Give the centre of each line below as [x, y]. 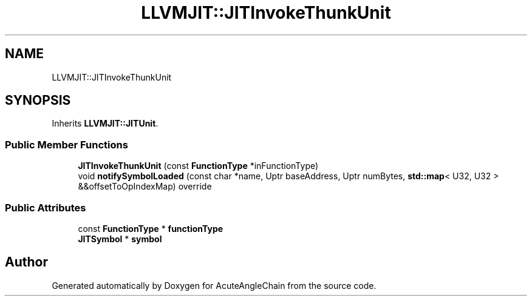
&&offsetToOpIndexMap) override [145, 187]
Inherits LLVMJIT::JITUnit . [105, 124]
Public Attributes [46, 207]
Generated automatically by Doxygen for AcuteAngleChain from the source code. [214, 285]
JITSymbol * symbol [120, 239]
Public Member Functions [66, 144]
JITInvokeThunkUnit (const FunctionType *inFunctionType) [198, 166]
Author [26, 262]
